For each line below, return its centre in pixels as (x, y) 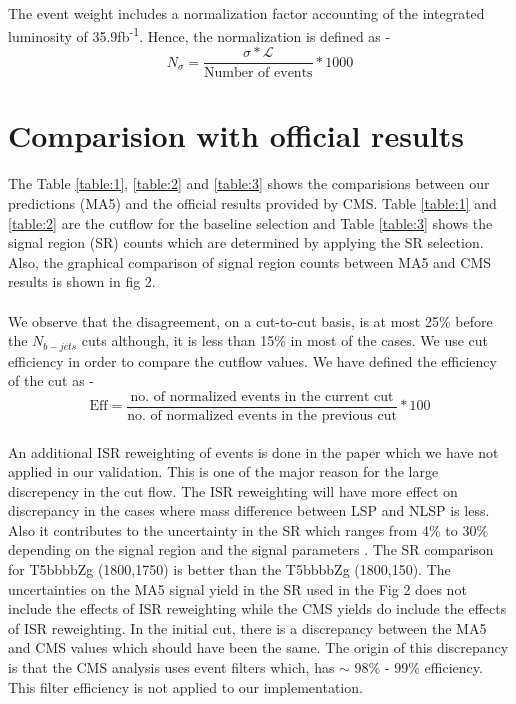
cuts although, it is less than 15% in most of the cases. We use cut (285, 340)
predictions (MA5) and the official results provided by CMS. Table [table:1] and (252, 203)
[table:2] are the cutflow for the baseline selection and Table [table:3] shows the (250, 222)
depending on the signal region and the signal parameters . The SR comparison (251, 549)
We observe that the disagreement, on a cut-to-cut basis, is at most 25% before (250, 320)
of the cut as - (51, 380)
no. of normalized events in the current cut (262, 396)
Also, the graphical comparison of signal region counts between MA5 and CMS (250, 261)
